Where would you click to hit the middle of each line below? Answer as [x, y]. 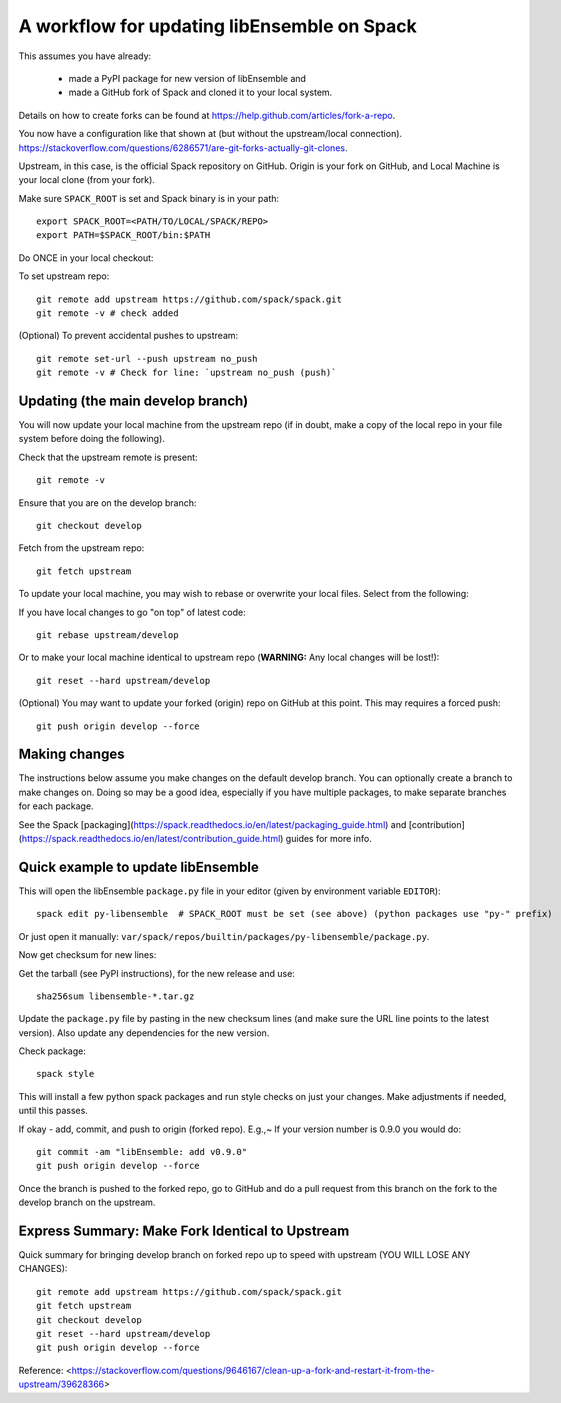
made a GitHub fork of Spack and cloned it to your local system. [200, 92]
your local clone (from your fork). [86, 180]
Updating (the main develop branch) [133, 401]
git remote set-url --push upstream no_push [147, 358]
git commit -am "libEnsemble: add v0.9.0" [142, 1152]
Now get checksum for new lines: [87, 955]
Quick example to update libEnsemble [138, 866]
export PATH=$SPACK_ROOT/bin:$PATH [123, 235]
